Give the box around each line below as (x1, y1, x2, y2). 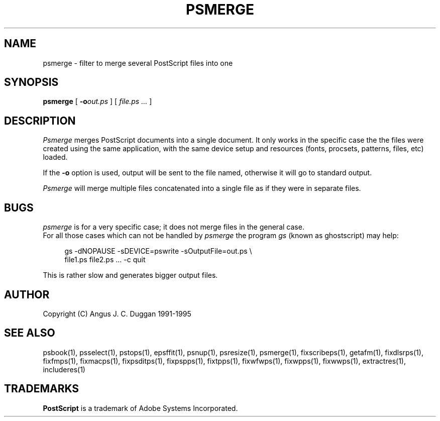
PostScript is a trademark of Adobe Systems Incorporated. (43, 403, 238, 412)
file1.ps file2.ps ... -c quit (64, 255, 146, 264)
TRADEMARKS (4, 382, 79, 395)
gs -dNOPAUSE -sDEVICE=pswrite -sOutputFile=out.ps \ (64, 247, 252, 256)
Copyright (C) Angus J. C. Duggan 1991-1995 (43, 309, 191, 318)
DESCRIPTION (4, 114, 76, 127)
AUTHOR (4, 288, 50, 301)
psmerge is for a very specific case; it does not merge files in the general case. (43, 223, 304, 232)
